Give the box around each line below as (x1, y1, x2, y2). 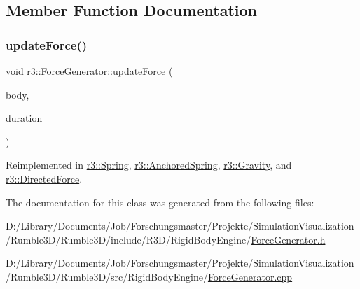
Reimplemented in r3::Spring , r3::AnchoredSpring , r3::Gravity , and (6, 157, 292, 172)
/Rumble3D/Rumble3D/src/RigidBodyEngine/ (6, 269, 208, 283)
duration (6, 111, 43, 125)
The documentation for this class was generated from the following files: (6, 195, 314, 209)
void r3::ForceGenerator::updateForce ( (6, 64, 173, 78)
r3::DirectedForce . (6, 171, 83, 185)
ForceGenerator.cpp (207, 269, 293, 283)
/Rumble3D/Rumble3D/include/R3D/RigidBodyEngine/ (6, 232, 251, 246)
